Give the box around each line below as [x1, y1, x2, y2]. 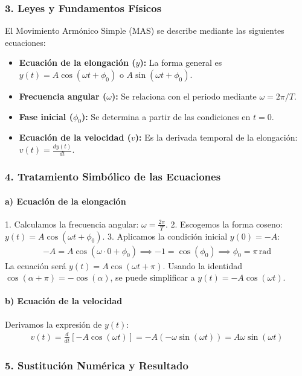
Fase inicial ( [19, 110, 73, 123]
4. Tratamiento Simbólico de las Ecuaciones [5, 169, 221, 184]
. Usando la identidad [162, 259, 243, 272]
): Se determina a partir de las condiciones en [81, 110, 251, 123]
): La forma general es [140, 56, 222, 69]
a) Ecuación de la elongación [5, 194, 126, 207]
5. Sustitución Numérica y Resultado [5, 357, 188, 372]
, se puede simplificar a [110, 271, 195, 284]
